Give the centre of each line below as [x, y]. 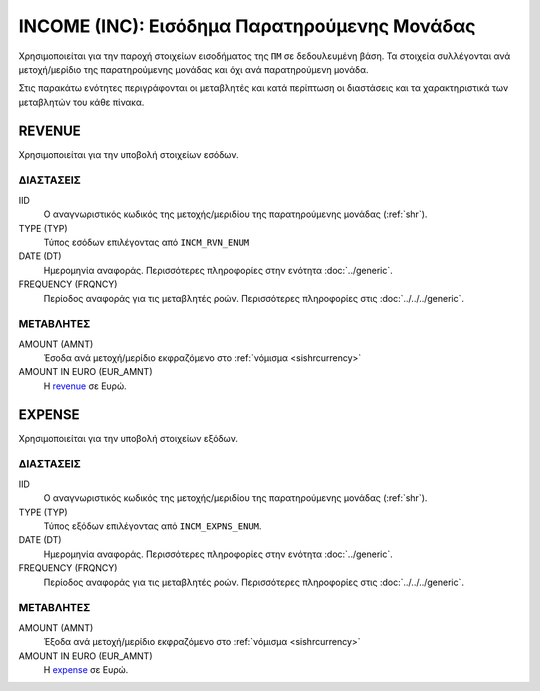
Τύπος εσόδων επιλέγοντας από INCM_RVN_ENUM [146, 242]
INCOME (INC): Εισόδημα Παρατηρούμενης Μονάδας [247, 26]
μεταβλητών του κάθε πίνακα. [81, 102]
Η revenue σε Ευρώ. [85, 386]
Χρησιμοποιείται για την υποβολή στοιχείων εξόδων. [128, 438]
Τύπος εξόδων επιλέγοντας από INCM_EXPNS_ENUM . [152, 526]
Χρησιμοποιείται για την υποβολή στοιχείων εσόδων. [128, 154]
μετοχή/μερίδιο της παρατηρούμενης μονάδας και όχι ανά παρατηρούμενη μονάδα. [193, 69]
